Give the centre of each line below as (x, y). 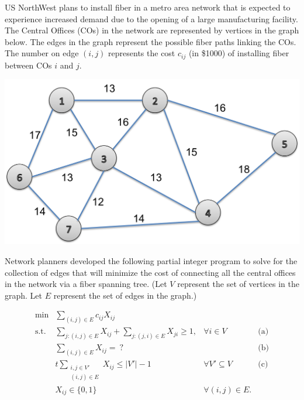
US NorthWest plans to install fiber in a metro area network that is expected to (148, 7)
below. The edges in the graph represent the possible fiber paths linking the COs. (151, 41)
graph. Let (24, 295)
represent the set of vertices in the (238, 284)
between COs (28, 65)
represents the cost (142, 53)
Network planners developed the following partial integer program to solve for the (151, 261)
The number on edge (42, 53)
